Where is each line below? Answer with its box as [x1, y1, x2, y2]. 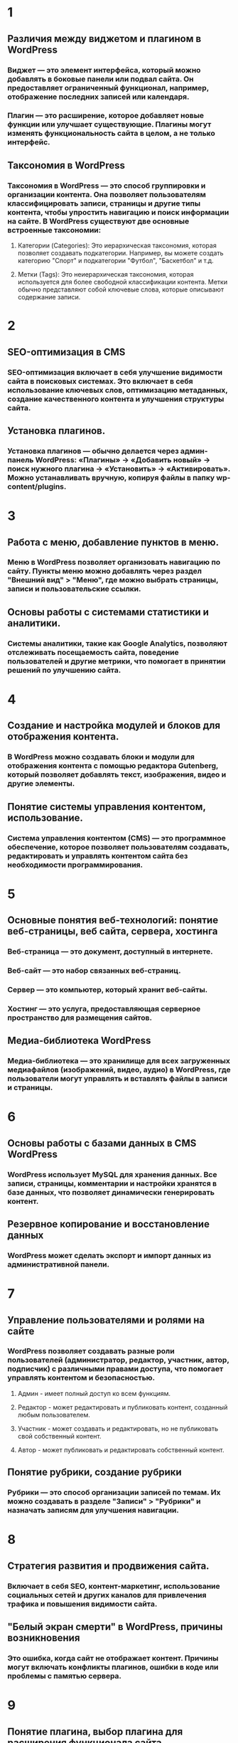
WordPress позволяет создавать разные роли [7, 1346, 175, 1356]
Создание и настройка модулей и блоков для [7, 720, 221, 732]
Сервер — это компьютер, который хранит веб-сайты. [7, 984, 208, 994]
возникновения [7, 1632, 80, 1644]
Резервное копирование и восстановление [7, 1218, 210, 1230]
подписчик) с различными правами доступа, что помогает [7, 1364, 224, 1374]
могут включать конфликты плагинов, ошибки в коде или [7, 1662, 219, 1672]
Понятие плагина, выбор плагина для [7, 1725, 183, 1737]
